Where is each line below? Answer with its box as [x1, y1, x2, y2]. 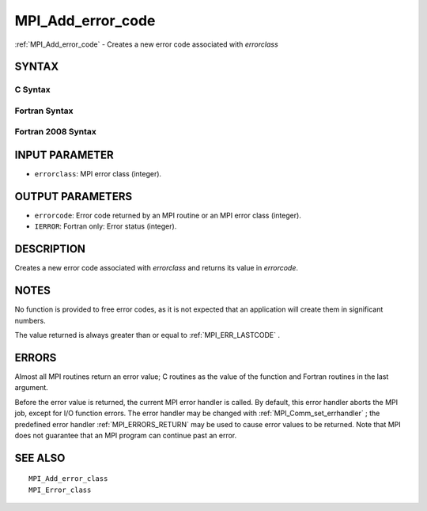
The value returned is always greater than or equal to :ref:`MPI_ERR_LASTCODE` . [14, 331, 281, 340]
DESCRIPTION [14, 242, 86, 256]
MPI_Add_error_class [28, 475, 108, 483]
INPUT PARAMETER [14, 149, 114, 162]
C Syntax [14, 84, 51, 95]
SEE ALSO [14, 451, 66, 464]
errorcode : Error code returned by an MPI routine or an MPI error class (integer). [34, 210, 302, 221]
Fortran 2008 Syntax [14, 127, 96, 138]
